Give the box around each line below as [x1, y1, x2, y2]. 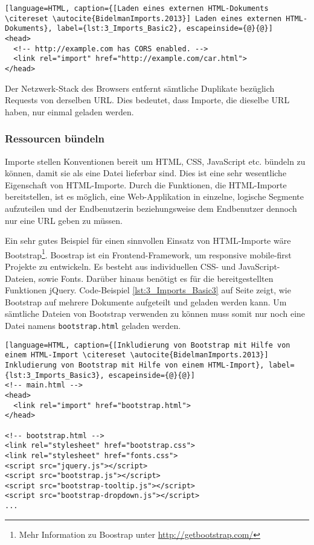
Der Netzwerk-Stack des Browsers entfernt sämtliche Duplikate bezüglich [5, 81, 275, 94]
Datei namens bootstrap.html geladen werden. [5, 319, 181, 331]
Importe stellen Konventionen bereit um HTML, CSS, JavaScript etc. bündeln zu [5, 155, 306, 167]
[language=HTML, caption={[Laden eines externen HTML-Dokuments [5, 4, 269, 13]
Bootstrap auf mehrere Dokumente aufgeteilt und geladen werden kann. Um [5, 295, 287, 308]
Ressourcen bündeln [5, 131, 105, 146]
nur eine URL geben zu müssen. [5, 214, 123, 226]
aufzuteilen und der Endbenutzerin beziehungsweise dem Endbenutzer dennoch [5, 202, 297, 214]
